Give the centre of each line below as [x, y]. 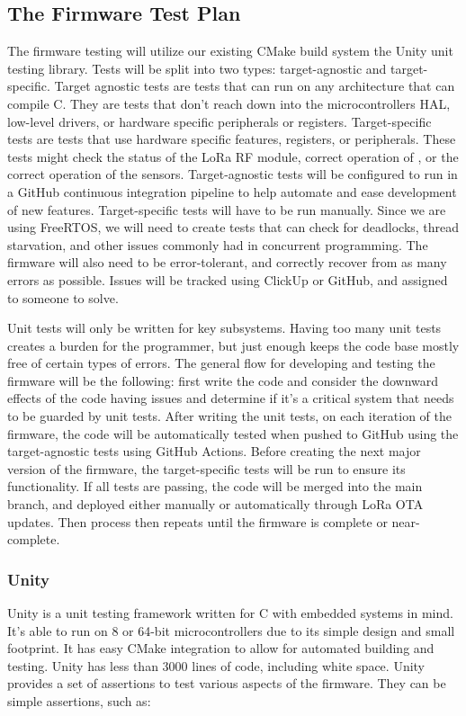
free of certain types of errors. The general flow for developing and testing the [221, 363]
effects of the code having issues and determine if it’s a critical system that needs [231, 398]
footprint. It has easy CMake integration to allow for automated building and [221, 648]
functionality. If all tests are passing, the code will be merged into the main [215, 486]
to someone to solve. [63, 297]
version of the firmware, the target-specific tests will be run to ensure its [206, 468]
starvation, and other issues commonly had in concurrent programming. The [218, 244]
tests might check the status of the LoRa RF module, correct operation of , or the [233, 156]
